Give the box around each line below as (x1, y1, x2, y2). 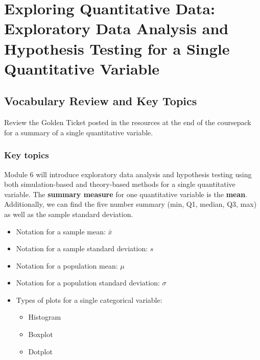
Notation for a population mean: (16, 260, 118, 271)
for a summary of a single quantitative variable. (4, 127, 153, 137)
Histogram (28, 311, 61, 322)
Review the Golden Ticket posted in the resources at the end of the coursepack (4, 117, 251, 128)
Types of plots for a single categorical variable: (16, 294, 162, 305)
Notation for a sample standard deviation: (16, 243, 148, 254)
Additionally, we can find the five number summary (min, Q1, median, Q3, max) (4, 199, 257, 209)
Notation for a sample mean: (16, 226, 106, 236)
